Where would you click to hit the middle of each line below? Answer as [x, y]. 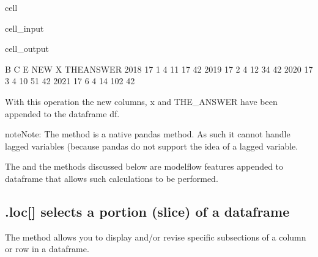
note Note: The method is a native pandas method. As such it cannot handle [148, 134]
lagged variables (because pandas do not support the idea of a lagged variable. [152, 146]
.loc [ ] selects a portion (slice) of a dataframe [147, 211]
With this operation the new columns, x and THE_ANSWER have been [141, 101]
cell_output [27, 49]
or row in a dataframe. [47, 249]
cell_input [24, 28]
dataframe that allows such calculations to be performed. [112, 178]
